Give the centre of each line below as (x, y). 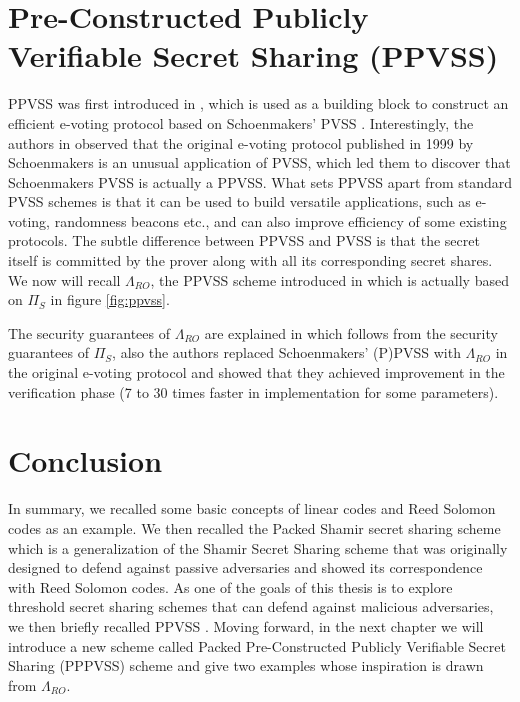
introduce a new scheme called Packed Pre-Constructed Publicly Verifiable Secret (257, 645)
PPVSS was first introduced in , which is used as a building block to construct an (258, 103)
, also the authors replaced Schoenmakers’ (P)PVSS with (286, 352)
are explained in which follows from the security (351, 332)
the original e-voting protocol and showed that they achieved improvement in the (256, 372)
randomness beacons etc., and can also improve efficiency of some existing (280, 220)
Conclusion (85, 460)
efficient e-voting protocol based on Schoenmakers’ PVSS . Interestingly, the (241, 122)
